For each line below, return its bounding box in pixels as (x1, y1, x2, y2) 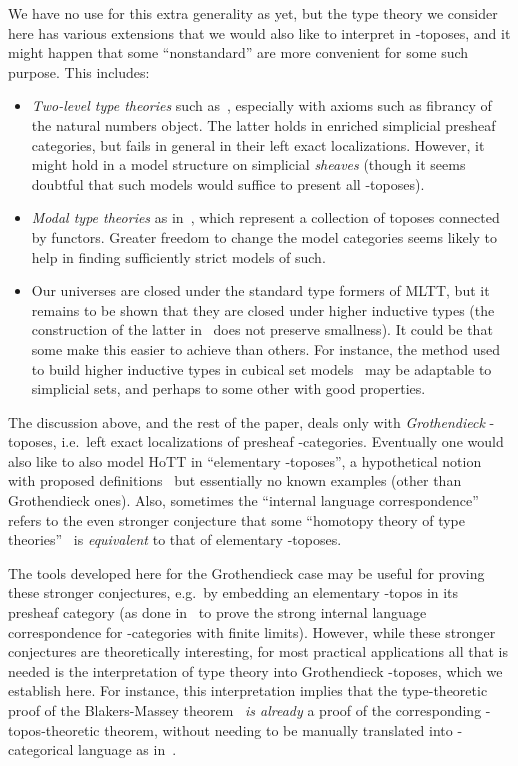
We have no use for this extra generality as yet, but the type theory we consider (8, 3, 498, 23)
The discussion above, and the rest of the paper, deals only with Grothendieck (8, 411, 485, 432)
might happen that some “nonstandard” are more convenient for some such (8, 42, 469, 63)
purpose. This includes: (8, 61, 150, 82)
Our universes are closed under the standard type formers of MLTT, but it (31, 280, 490, 301)
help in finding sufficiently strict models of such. (31, 246, 326, 267)
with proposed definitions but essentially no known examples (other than (8, 470, 462, 491)
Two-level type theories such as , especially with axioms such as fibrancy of (31, 95, 492, 116)
